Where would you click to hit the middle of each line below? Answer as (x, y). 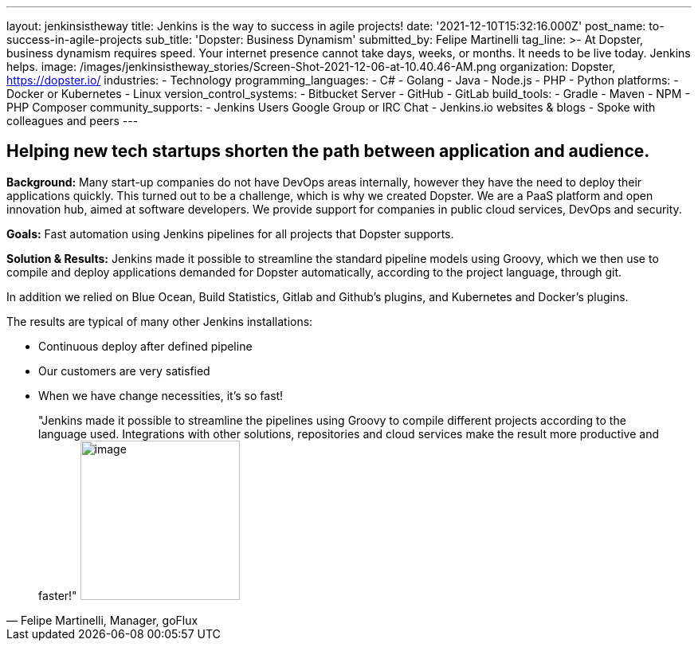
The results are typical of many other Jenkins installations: (160, 321)
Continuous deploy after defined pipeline (145, 346)
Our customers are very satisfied (124, 371)
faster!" (58, 595)
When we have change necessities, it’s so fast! (161, 395)
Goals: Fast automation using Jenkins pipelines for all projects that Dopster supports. (230, 233)
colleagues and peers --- (73, 121)
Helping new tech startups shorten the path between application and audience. (328, 151)
